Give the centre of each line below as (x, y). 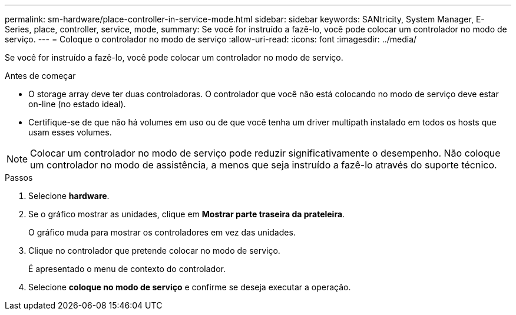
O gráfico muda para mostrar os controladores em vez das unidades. (162, 232)
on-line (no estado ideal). (77, 104)
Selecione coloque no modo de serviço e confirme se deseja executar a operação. (190, 287)
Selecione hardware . (69, 196)
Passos (19, 178)
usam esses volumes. (70, 132)
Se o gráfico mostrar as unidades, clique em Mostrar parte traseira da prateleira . (187, 214)
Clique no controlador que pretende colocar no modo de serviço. (154, 251)
